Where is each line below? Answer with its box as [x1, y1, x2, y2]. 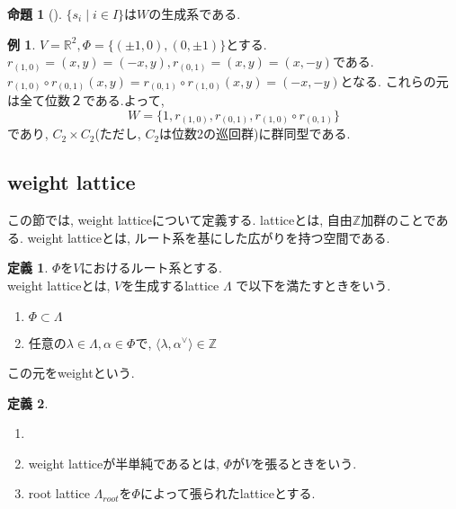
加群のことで [361, 210, 436, 229]
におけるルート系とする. [80, 258, 222, 277]
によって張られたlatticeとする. [139, 484, 316, 503]
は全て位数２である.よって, [7, 91, 165, 110]
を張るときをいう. [252, 453, 357, 472]
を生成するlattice [121, 275, 219, 294]
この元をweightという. [7, 363, 135, 382]
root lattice [28, 484, 90, 503]
